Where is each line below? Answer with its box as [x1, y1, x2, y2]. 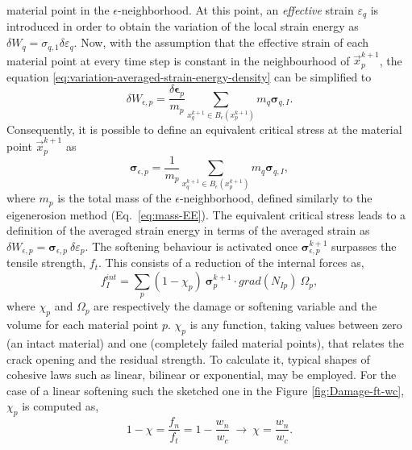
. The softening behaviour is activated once [85, 238, 298, 255]
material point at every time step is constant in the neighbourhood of [6, 52, 350, 69]
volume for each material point [6, 316, 159, 333]
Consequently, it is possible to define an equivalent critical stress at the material [6, 120, 402, 137]
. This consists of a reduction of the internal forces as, [98, 254, 364, 271]
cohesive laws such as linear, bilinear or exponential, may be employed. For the [6, 366, 397, 383]
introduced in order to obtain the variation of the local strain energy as [6, 18, 359, 35]
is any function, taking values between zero [189, 316, 402, 333]
